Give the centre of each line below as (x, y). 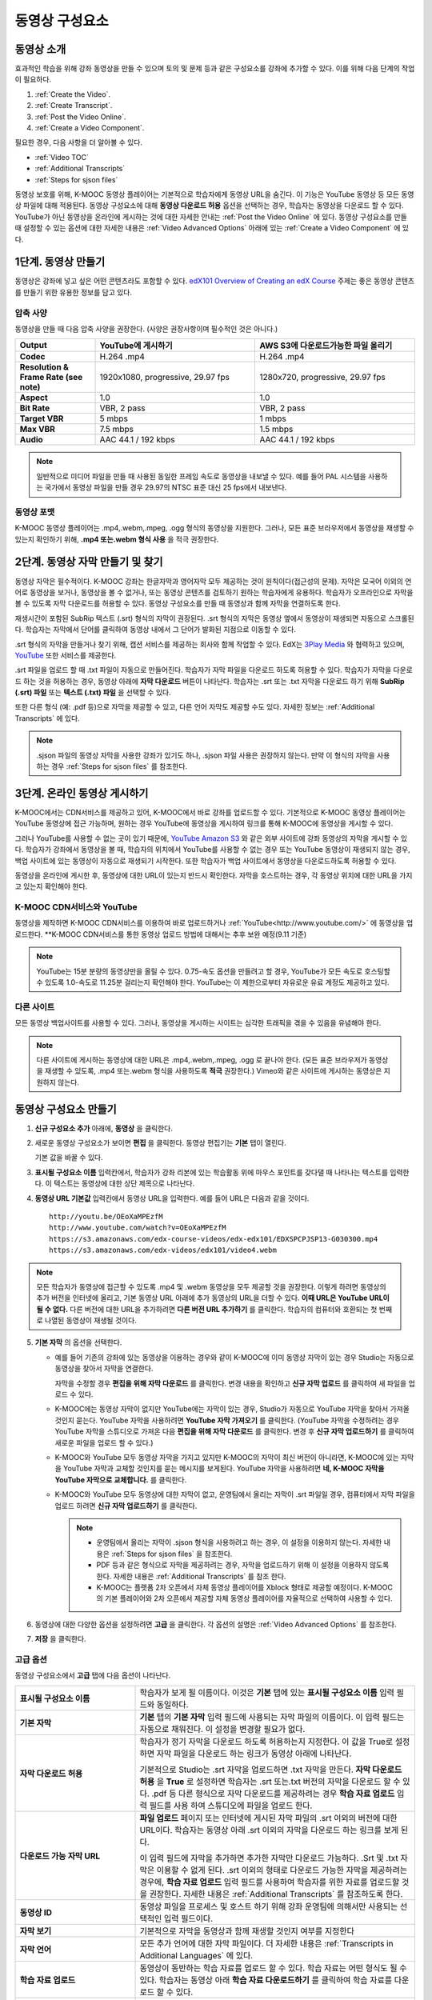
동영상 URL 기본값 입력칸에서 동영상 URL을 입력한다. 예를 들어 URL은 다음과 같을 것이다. (172, 1198)
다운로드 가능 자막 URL (60, 1856)
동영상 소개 (40, 49)
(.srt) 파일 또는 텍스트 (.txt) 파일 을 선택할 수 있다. (93, 693)
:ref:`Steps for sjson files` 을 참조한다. (172, 1554)
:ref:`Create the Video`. (73, 94)
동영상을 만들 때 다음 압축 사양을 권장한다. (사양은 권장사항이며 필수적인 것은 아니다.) (146, 329)
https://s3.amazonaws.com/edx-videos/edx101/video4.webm (163, 1250)
